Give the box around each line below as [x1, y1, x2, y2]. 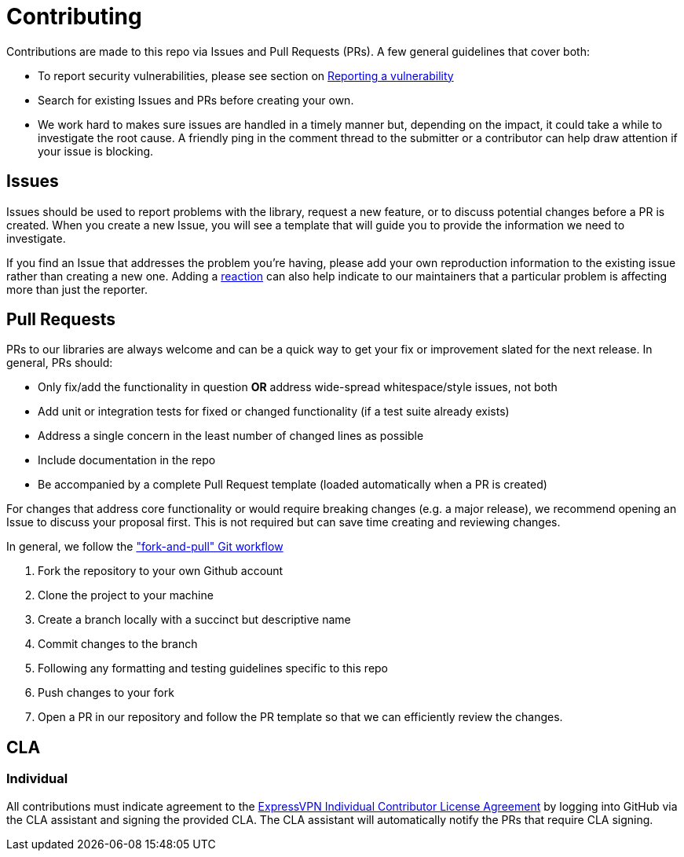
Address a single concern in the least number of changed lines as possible [38, 429, 424, 443]
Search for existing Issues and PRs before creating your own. [38, 93, 354, 107]
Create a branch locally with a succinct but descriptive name [38, 613, 351, 627]
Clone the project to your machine [38, 588, 214, 602]
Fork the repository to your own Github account [38, 564, 283, 578]
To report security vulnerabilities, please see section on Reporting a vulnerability [38, 68, 454, 82]
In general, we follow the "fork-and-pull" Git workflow [6, 540, 283, 554]
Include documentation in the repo [38, 453, 216, 467]
